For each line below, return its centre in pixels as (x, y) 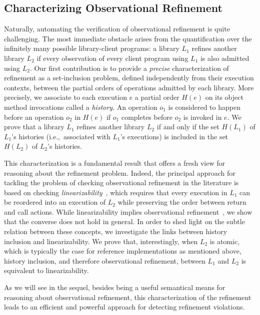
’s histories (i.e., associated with (61, 136)
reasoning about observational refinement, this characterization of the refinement (128, 297)
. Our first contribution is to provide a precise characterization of (129, 68)
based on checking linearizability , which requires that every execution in (116, 192)
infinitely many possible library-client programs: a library (92, 48)
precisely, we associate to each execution (65, 97)
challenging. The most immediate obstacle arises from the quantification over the (128, 38)
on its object (224, 97)
